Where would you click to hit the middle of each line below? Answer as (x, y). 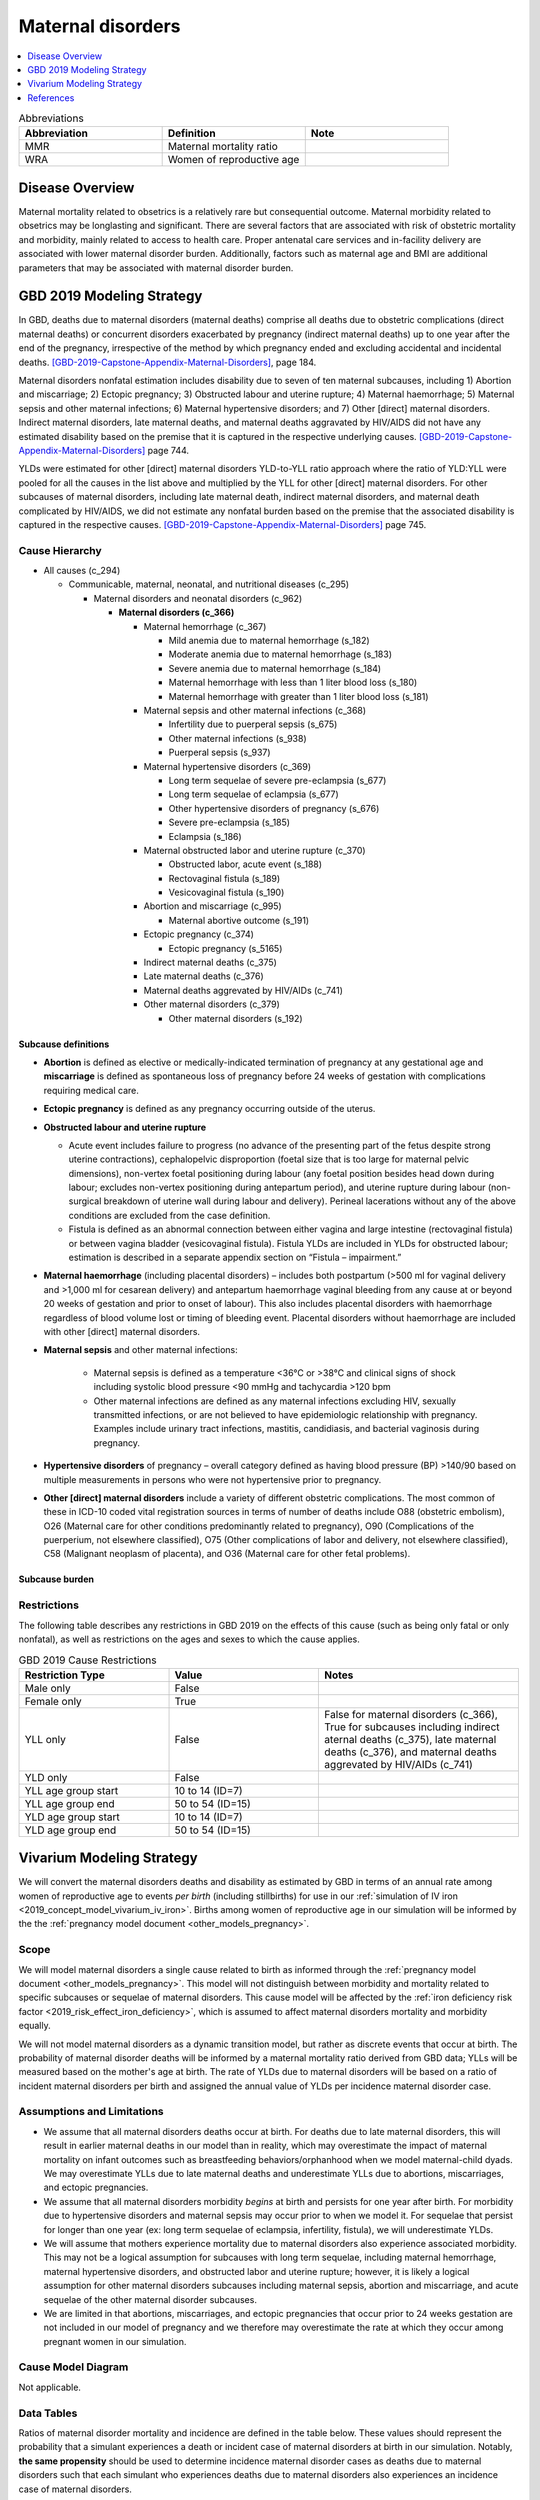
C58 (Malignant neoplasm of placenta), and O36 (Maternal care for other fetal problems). (227, 1554)
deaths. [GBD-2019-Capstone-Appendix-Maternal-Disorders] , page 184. (167, 362)
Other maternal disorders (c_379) (211, 1004)
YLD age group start (72, 1817)
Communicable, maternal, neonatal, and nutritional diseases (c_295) (209, 584)
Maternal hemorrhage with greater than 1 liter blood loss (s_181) (298, 696)
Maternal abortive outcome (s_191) (239, 920)
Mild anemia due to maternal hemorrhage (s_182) (269, 641)
